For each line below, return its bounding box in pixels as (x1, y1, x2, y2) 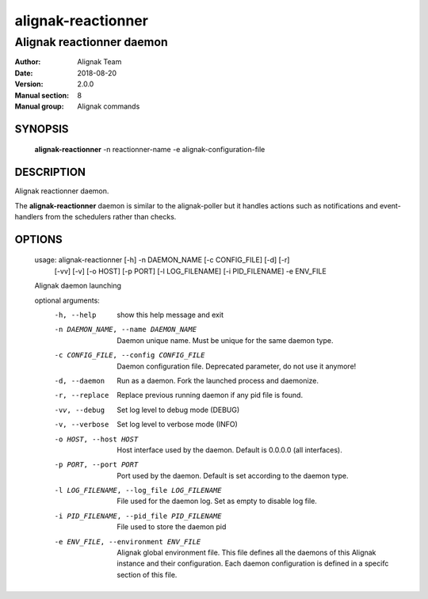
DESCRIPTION (14, 166, 86, 179)
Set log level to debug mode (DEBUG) (117, 405, 240, 414)
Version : (14, 79, 44, 89)
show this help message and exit (117, 310, 224, 320)
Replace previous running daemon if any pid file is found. (117, 391, 304, 400)
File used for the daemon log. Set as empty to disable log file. (117, 496, 317, 506)
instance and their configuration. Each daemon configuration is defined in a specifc (117, 559, 389, 568)
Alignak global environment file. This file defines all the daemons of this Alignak (117, 547, 376, 558)
